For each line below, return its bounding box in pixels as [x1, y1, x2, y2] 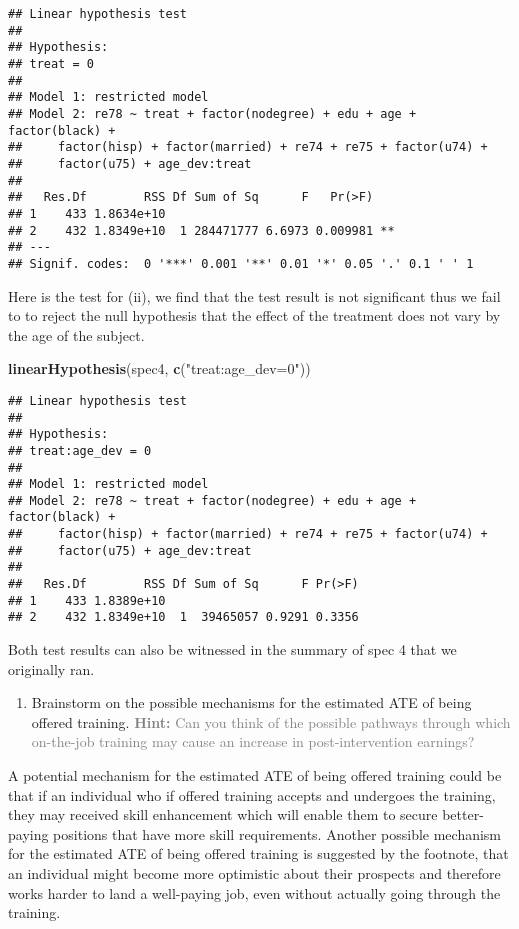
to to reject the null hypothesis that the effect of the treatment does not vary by [8, 305, 501, 326]
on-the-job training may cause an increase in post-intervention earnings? [31, 731, 475, 752]
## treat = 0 [8, 56, 94, 71]
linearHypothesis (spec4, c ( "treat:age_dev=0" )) [8, 358, 311, 379]
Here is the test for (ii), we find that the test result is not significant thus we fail [8, 285, 501, 306]
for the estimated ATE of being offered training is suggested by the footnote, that [8, 843, 509, 864]
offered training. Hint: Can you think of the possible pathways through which [31, 711, 511, 732]
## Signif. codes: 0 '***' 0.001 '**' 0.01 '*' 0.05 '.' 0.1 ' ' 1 [8, 256, 474, 271]
